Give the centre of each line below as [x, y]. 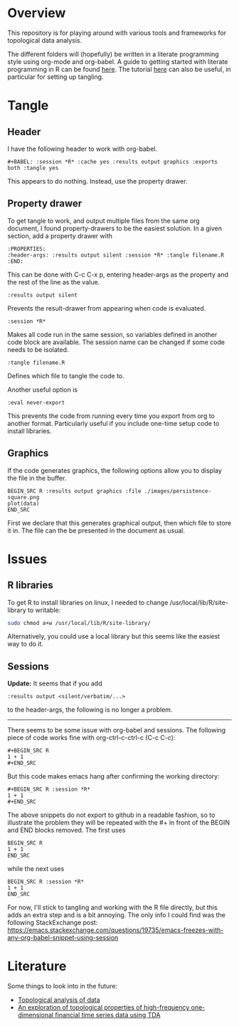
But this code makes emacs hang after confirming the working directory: [113, 776]
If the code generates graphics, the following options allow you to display [115, 470]
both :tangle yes [33, 168]
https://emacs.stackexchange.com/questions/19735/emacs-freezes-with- [116, 930]
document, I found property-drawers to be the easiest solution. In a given [115, 228]
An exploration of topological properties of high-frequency [103, 1008]
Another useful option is [43, 390]
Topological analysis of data [59, 1000]
